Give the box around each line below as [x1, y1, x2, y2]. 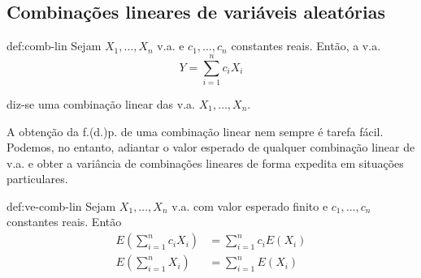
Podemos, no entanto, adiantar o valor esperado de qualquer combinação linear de [7, 139, 415, 156]
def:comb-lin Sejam [7, 37, 102, 54]
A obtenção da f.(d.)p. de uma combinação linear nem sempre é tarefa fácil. [7, 122, 384, 139]
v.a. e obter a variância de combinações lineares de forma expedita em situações [7, 154, 404, 171]
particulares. [7, 170, 68, 187]
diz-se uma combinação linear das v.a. [7, 95, 195, 112]
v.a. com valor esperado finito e [171, 197, 328, 214]
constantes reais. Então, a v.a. [231, 37, 381, 54]
